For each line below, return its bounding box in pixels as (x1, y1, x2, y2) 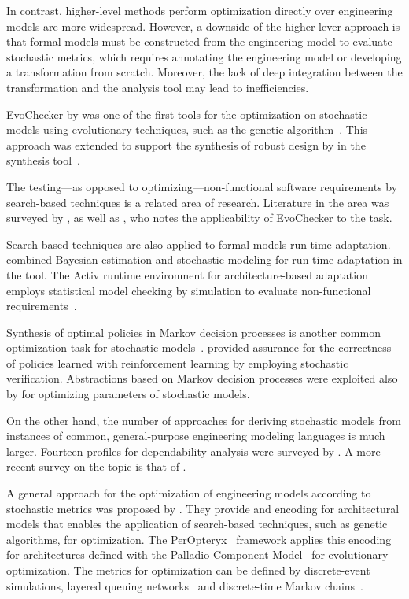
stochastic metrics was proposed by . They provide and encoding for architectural (6, 500, 400, 516)
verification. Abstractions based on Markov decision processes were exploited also (6, 370, 398, 386)
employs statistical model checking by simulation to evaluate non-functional (6, 282, 371, 298)
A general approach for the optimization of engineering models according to (6, 485, 371, 501)
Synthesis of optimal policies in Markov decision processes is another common (6, 324, 381, 340)
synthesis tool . (6, 152, 80, 168)
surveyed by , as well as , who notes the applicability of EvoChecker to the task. (6, 209, 392, 226)
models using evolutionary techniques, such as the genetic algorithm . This (6, 121, 368, 138)
